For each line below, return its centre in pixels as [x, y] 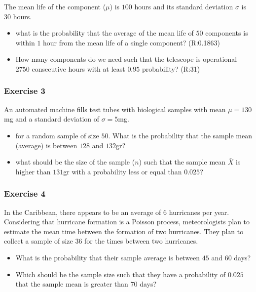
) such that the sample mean [182, 162]
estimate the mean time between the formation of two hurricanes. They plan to [124, 231]
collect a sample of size [38, 241]
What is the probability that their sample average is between [108, 257]
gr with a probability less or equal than [123, 171]
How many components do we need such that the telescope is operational [126, 59]
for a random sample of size [57, 135]
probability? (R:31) [171, 68]
